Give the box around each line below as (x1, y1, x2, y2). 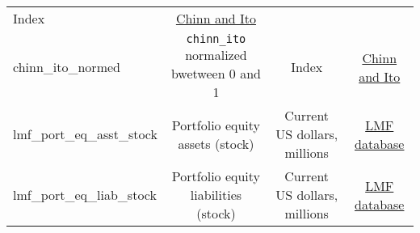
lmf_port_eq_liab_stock (13, 185, 157, 204)
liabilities (190, 185, 242, 204)
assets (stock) (178, 133, 254, 153)
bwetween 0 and (170, 64, 261, 83)
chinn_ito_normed (13, 57, 120, 76)
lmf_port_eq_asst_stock (13, 125, 157, 143)
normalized (185, 45, 247, 64)
